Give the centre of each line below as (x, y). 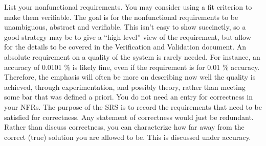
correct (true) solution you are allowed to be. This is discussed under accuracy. (128, 137)
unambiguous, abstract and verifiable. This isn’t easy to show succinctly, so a (125, 27)
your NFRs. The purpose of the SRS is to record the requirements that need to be (133, 106)
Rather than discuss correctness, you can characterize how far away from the (124, 127)
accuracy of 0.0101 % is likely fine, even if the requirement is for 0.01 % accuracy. (132, 67)
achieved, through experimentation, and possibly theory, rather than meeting (125, 87)
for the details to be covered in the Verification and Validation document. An (125, 47)
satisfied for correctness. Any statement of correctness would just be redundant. (129, 117)
